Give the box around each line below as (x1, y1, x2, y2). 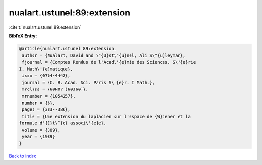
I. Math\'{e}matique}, (19, 66, 73, 72)
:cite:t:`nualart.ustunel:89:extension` (9, 24, 82, 30)
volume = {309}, (22, 127, 61, 133)
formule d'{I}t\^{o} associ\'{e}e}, (19, 120, 107, 126)
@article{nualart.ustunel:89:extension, (19, 46, 116, 51)
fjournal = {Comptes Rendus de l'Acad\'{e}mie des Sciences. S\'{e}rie (22, 60, 196, 65)
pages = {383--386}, (22, 107, 71, 112)
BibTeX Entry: (9, 33, 37, 39)
